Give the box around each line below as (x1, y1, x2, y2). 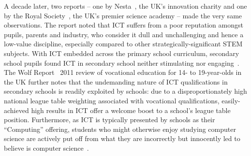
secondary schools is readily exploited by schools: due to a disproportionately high (4, 86, 247, 96)
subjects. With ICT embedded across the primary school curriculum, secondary (4, 48, 239, 58)
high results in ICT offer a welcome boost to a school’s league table (31, 105, 231, 115)
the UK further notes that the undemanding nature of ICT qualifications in (4, 76, 228, 86)
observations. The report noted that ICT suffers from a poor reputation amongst (4, 20, 243, 30)
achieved (4, 105, 29, 115)
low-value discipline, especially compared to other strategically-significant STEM (4, 39, 243, 49)
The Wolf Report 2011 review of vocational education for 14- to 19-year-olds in (4, 67, 242, 77)
